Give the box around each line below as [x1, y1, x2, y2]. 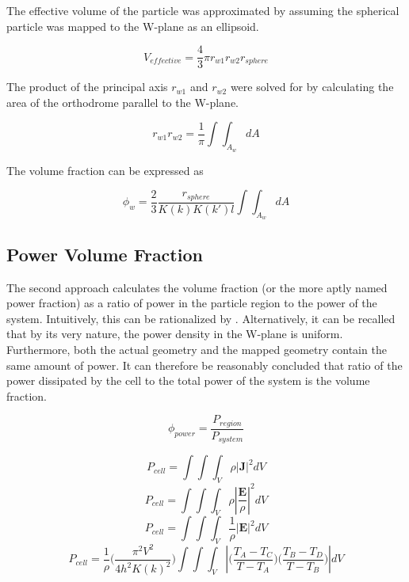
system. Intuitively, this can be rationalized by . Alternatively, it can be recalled [6, 310, 396, 326]
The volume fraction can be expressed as [6, 162, 204, 178]
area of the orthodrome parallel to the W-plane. [6, 93, 239, 110]
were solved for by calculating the [230, 78, 394, 95]
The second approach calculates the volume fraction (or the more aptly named [6, 279, 388, 295]
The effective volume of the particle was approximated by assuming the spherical [6, 2, 399, 18]
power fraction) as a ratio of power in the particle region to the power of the [6, 295, 377, 311]
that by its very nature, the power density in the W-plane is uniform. [6, 325, 343, 342]
